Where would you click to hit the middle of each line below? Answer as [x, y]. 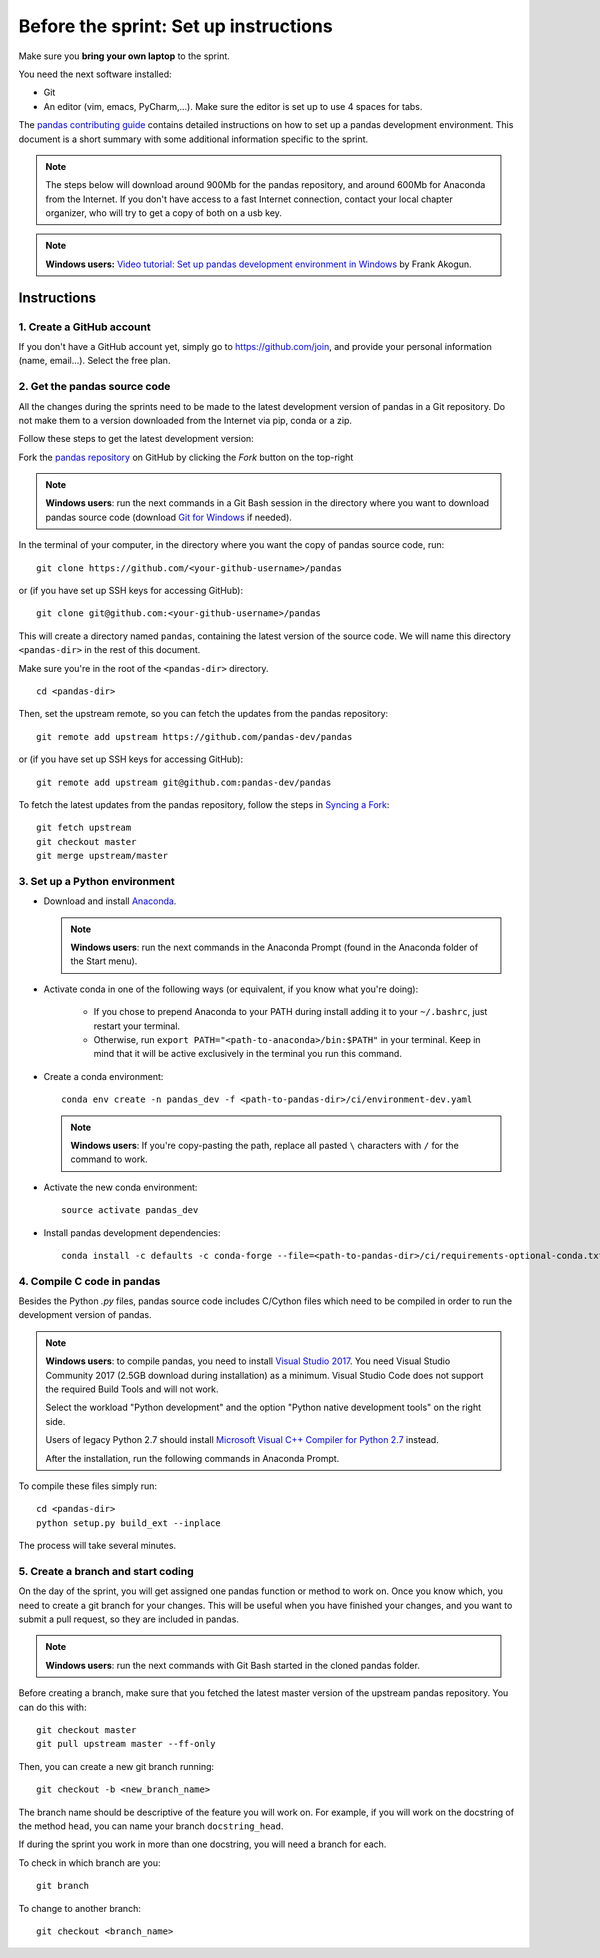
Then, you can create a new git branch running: [116, 1766]
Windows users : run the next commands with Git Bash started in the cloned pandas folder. [232, 1665]
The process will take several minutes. [97, 1546]
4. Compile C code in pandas [89, 1281]
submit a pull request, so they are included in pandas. [129, 1619]
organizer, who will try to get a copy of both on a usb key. [163, 213]
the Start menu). [104, 961]
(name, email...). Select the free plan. [94, 361]
